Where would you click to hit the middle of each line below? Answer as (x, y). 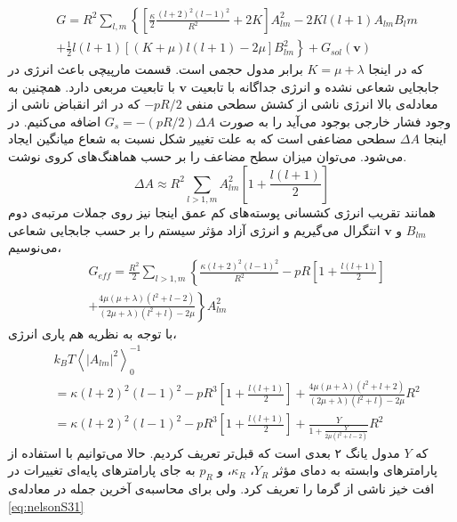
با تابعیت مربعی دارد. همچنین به (92, 86)
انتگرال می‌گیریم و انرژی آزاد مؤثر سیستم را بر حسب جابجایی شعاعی (194, 229)
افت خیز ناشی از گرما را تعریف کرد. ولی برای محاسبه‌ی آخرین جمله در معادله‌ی (221, 489)
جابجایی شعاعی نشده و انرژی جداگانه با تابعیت (315, 86)
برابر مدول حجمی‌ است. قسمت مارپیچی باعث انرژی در (156, 69)
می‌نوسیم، (35, 247)
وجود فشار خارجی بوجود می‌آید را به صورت (335, 121)
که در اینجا (396, 69)
